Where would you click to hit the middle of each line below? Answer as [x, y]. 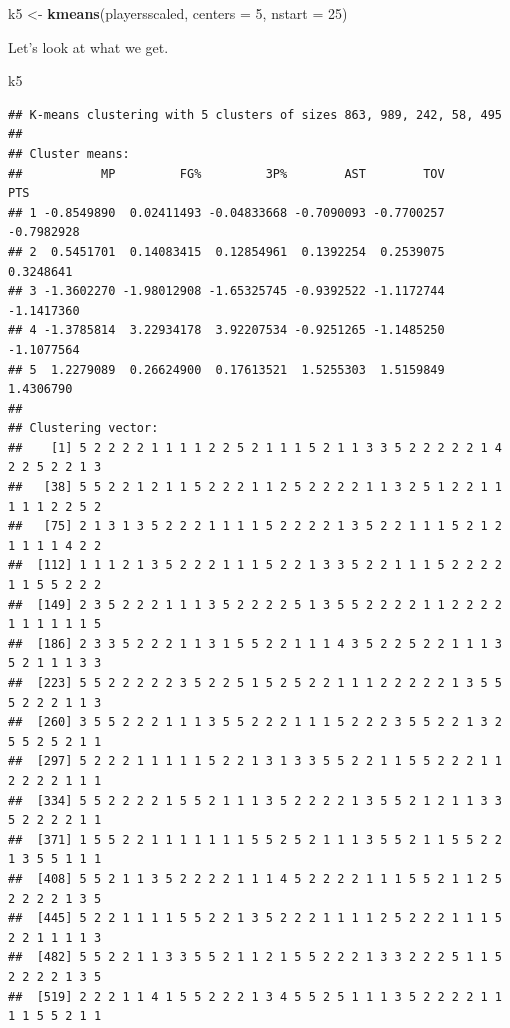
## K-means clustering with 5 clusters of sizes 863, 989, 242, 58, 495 [255, 114]
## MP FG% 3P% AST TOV [226, 173]
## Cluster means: [69, 153]
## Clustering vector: [83, 428]
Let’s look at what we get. [88, 46]
